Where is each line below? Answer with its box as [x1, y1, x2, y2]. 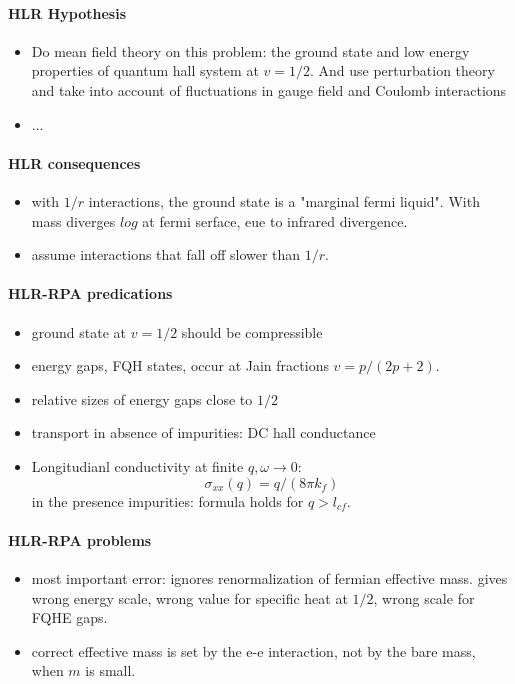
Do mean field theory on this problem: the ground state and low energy [31, 40, 470, 61]
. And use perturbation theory [309, 60, 495, 81]
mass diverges [31, 210, 116, 231]
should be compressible [181, 321, 323, 342]
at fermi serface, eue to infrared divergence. [142, 210, 408, 231]
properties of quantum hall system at [31, 60, 259, 81]
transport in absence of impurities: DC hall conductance [31, 422, 376, 443]
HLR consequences [8, 152, 141, 173]
